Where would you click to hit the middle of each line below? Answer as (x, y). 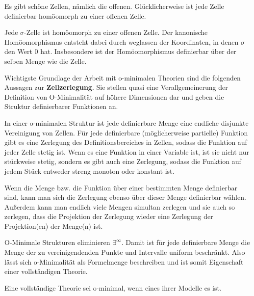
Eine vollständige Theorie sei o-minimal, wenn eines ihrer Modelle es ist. (113, 287)
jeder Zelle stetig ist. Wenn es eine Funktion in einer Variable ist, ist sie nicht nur (127, 151)
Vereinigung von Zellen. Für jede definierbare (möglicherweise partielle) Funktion (126, 132)
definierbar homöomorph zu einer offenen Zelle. (75, 15)
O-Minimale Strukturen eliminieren (57, 242)
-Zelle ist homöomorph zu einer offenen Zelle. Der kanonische (116, 32)
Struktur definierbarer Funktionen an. (61, 106)
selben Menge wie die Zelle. (46, 61)
